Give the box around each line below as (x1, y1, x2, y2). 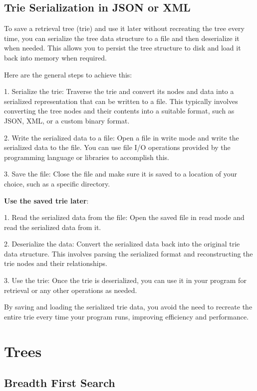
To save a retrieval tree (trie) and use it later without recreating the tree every (4, 23, 245, 33)
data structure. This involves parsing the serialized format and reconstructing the (4, 248, 253, 258)
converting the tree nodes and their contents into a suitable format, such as (4, 105, 235, 116)
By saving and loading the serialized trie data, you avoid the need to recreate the (4, 301, 253, 312)
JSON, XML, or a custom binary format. (4, 115, 130, 125)
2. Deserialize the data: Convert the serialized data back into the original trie (4, 238, 240, 249)
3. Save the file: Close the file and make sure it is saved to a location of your (4, 168, 237, 179)
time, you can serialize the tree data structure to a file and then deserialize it (4, 32, 240, 43)
